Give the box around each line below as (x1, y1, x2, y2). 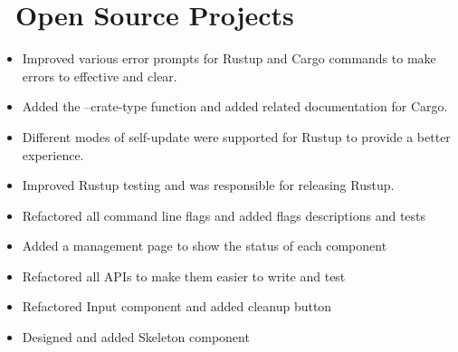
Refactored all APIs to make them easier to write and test (22, 266, 346, 285)
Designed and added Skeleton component (22, 328, 250, 347)
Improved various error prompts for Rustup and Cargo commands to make (22, 49, 436, 68)
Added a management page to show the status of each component (22, 236, 387, 255)
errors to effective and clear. (22, 66, 177, 85)
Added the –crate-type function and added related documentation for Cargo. (22, 97, 448, 116)
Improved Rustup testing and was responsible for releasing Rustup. (22, 176, 395, 195)
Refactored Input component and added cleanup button (22, 297, 332, 316)
